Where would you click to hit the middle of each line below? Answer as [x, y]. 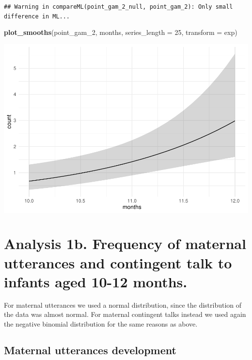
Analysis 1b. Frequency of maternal [125, 243]
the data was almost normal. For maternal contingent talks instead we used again [125, 314]
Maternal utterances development [90, 350]
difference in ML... [37, 16]
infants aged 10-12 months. [96, 281]
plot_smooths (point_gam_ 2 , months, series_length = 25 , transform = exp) [121, 32]
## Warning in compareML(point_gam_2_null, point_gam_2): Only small [118, 7]
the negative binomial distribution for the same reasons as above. [101, 323]
